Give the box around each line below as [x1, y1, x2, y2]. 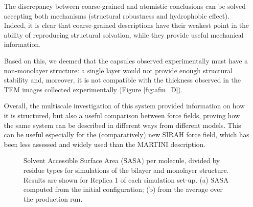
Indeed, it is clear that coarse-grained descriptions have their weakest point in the [4, 20, 249, 30]
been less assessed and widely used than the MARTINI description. [4, 139, 206, 149]
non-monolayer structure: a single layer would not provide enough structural [4, 65, 232, 75]
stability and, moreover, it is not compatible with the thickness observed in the [4, 75, 241, 85]
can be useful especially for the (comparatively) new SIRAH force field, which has [4, 129, 250, 140]
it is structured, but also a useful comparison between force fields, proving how [4, 110, 240, 120]
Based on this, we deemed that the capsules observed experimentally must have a [4, 55, 248, 65]
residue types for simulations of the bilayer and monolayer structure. [23, 165, 229, 175]
